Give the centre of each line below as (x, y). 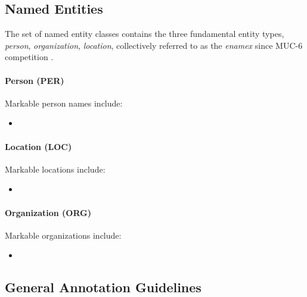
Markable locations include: (55, 169)
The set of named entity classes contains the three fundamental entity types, (145, 34)
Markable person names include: (64, 103)
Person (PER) (35, 80)
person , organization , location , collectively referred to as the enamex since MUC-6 (154, 45)
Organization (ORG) (48, 212)
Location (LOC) (38, 146)
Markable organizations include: (63, 235)
